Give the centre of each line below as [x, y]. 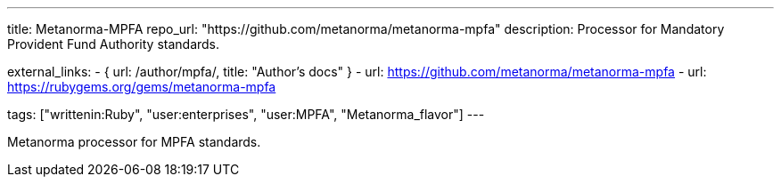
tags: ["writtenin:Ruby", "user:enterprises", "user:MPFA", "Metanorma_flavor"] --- [246, 114]
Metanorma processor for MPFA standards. [134, 142]
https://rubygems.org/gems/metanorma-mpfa [142, 87]
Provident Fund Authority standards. [114, 44]
